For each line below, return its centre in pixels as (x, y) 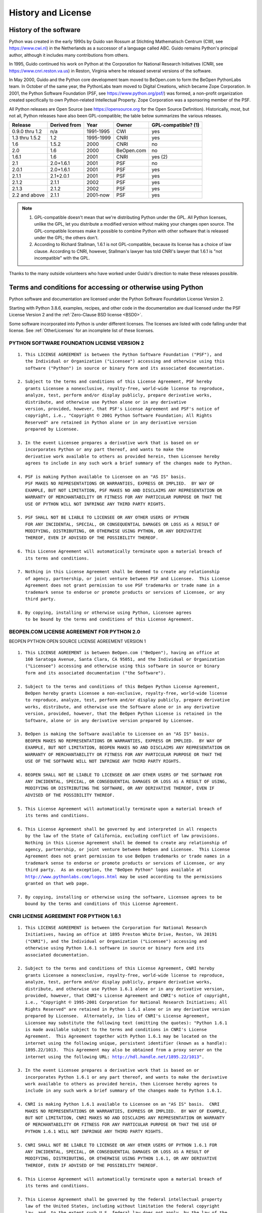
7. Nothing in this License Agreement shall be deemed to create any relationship (119, 572)
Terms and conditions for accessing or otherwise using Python (106, 287)
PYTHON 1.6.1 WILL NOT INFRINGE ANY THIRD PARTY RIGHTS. (94, 1131)
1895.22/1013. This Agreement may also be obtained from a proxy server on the (124, 1050)
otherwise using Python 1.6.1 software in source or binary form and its (115, 948)
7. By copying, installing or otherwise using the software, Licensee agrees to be (120, 897)
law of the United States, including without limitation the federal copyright (122, 1206)
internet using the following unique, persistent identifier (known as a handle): (126, 1043)
